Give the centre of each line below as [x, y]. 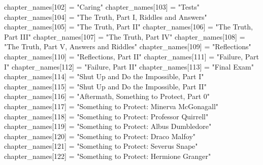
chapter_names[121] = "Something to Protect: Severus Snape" [101, 146]
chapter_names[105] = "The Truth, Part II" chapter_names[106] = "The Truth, [128, 27]
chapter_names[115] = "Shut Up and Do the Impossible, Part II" [105, 86]
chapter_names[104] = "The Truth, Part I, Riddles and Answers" [106, 16]
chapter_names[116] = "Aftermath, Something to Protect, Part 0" [107, 96]
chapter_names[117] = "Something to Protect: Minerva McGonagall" [111, 106]
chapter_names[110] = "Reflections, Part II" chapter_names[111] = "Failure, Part [131, 56]
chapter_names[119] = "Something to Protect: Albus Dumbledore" [108, 126]
